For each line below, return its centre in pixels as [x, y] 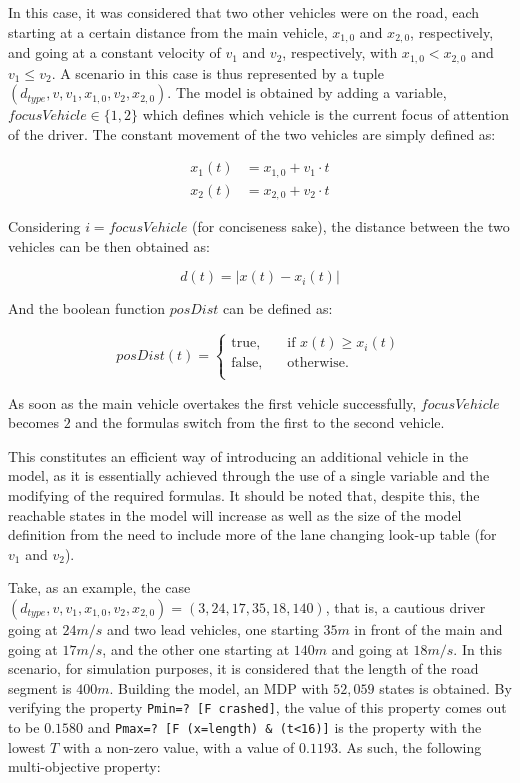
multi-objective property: [84, 766]
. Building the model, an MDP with [219, 687]
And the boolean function [87, 308]
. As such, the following [409, 746]
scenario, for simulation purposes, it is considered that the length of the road [243, 668]
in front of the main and [428, 628]
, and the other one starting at [196, 648]
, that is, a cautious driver [405, 606]
